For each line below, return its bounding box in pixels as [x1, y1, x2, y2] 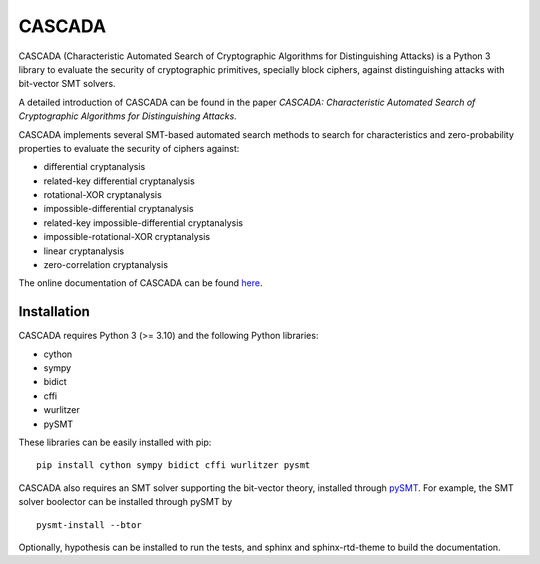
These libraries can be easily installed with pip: [18, 436, 212, 449]
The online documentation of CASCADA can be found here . [18, 277, 263, 289]
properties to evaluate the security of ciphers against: [18, 142, 240, 154]
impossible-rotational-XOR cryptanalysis [43, 231, 210, 243]
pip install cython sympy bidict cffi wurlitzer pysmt [36, 460, 311, 471]
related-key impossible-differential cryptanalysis [43, 216, 244, 229]
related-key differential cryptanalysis [43, 175, 195, 187]
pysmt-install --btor [36, 519, 142, 530]
